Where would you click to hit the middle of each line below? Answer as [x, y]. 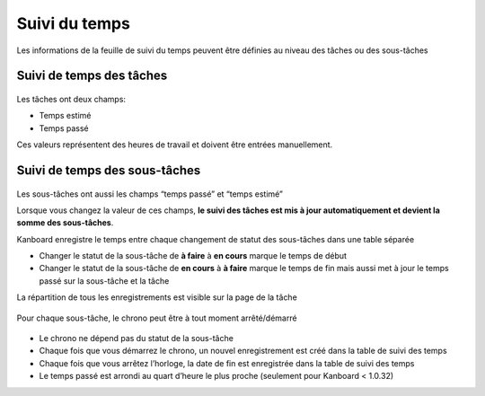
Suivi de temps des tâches [92, 76]
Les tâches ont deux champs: [71, 99]
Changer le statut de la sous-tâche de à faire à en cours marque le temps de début [193, 256]
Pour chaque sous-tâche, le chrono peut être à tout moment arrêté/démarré [157, 318]
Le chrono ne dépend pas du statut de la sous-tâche [136, 339]
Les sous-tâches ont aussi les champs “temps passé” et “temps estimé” [150, 194]
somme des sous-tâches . [65, 223]
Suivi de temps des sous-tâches [109, 170]
